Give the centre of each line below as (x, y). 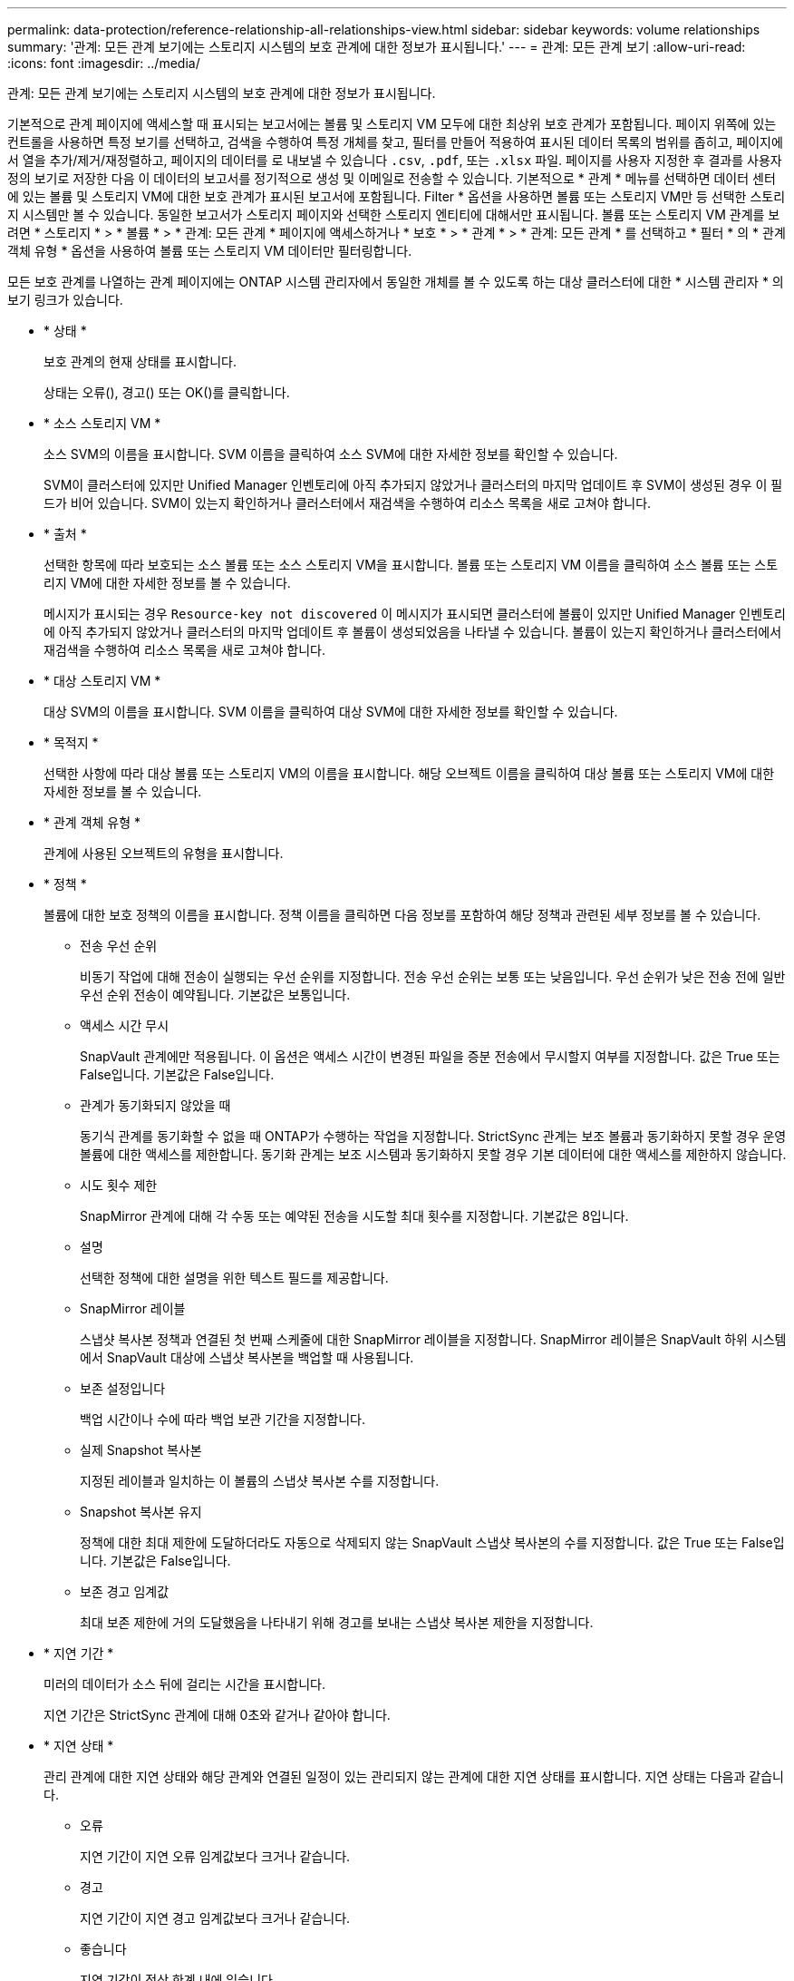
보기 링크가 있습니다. (65, 300)
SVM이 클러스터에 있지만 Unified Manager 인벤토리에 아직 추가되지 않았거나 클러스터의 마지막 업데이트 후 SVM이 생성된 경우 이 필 (413, 485)
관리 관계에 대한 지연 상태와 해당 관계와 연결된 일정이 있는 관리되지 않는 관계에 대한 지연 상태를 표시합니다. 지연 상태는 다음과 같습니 (414, 1776)
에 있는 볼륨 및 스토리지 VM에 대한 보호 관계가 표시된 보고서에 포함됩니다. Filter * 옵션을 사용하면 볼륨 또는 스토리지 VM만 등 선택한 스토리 (397, 196)
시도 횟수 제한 (119, 1185)
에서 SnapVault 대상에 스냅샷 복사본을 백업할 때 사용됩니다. (247, 1357)
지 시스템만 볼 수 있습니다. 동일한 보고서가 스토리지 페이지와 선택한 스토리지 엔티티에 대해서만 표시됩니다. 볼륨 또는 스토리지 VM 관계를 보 (394, 215)
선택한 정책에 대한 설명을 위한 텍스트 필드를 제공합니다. (234, 1278)
